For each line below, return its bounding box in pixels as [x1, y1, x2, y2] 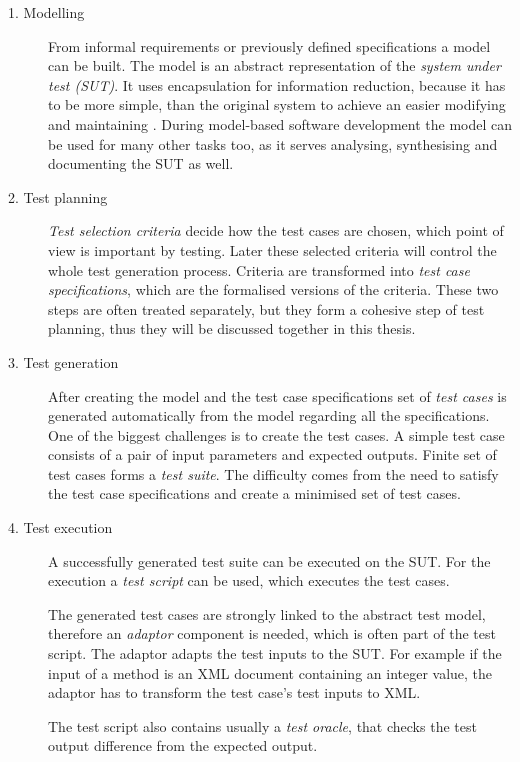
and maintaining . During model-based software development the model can [48, 113, 512, 134]
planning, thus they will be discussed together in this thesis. [48, 318, 416, 339]
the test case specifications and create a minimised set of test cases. [48, 483, 461, 504]
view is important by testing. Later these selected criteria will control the [48, 239, 497, 260]
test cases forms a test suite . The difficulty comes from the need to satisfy [48, 463, 499, 484]
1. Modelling [8, 2, 85, 22]
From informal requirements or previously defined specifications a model [48, 35, 491, 56]
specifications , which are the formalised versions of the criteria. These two [48, 279, 499, 300]
